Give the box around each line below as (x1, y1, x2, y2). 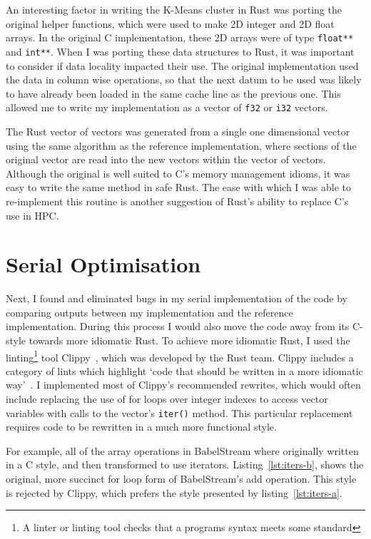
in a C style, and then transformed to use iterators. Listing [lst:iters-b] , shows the (6, 457, 364, 472)
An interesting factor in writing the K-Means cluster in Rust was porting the (6, 2, 342, 16)
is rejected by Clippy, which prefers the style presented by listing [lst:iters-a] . (6, 485, 342, 500)
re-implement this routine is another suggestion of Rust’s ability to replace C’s (6, 193, 349, 208)
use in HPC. (6, 207, 59, 222)
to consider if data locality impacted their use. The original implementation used (6, 58, 359, 73)
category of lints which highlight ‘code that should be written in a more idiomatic (6, 363, 363, 378)
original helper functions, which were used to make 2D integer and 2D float (6, 16, 335, 31)
